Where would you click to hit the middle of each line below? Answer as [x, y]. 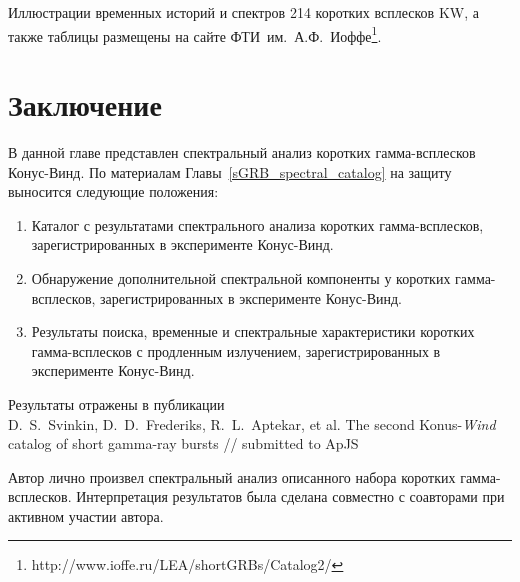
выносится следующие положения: [113, 191]
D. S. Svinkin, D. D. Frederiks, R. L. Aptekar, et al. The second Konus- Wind [252, 423]
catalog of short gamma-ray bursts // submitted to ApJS [183, 443]
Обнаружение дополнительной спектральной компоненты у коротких [241, 277]
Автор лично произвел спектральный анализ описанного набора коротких [232, 476]
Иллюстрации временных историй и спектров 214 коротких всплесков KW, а [243, 12]
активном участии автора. [86, 515]
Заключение [85, 104]
